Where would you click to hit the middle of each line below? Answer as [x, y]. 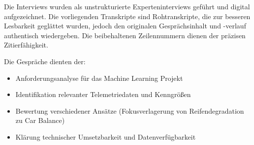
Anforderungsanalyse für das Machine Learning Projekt [99, 78]
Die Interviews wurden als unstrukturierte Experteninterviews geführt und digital [127, 6]
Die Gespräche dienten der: [45, 61]
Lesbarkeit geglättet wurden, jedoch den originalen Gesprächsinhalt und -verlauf [125, 26]
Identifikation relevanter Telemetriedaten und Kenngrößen [103, 94]
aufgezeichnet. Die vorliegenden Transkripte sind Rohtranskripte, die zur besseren [127, 16]
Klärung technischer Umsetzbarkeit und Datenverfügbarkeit [106, 136]
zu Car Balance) [40, 120]
